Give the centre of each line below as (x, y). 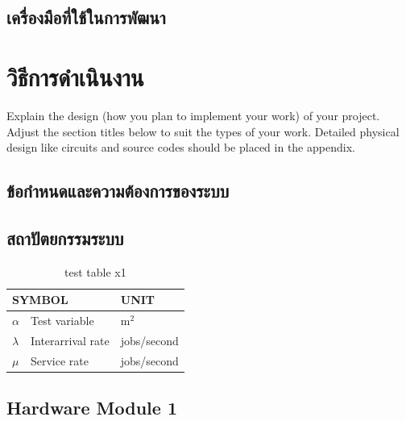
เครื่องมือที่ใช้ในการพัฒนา (86, 17)
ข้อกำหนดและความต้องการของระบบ (118, 191)
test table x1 (95, 271)
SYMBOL (40, 300)
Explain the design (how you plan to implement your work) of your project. (193, 115)
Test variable (62, 321)
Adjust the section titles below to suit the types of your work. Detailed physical (203, 131)
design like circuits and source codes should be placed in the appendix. (181, 147)
